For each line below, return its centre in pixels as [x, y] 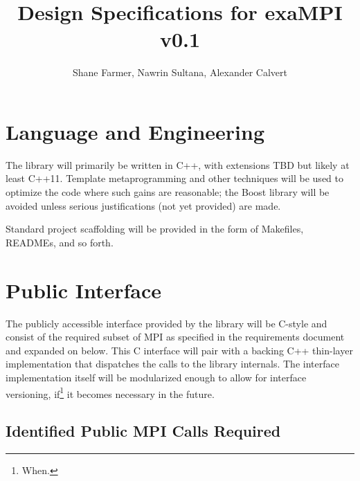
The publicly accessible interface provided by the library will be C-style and [166, 323]
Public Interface [83, 290]
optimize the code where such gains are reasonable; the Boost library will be [168, 192]
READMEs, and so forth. [60, 242]
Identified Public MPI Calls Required [143, 431]
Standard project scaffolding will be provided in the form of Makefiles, [155, 229]
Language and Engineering [135, 131]
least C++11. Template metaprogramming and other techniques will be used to [174, 178]
